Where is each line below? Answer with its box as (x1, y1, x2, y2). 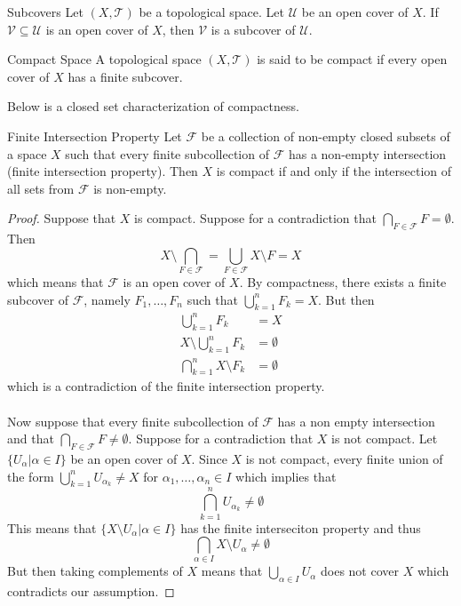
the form (7, 466, 54, 485)
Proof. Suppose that (7, 209, 116, 227)
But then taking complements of (7, 562, 183, 580)
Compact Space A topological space (7, 50, 202, 68)
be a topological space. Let (139, 3, 284, 20)
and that (7, 429, 54, 448)
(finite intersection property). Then (7, 162, 198, 180)
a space (7, 144, 47, 163)
